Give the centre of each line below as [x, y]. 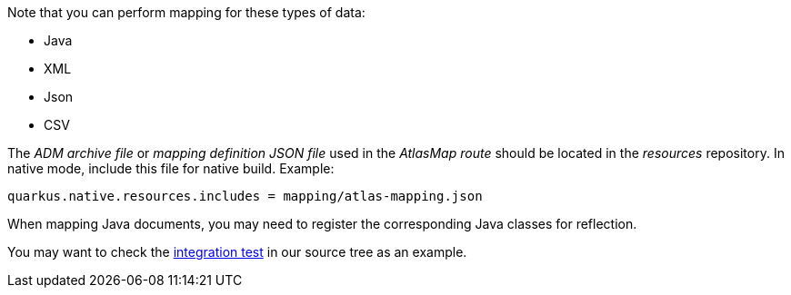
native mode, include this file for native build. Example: [171, 168]
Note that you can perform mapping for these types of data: [186, 12]
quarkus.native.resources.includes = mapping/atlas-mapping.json [245, 196]
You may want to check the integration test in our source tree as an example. [237, 252]
